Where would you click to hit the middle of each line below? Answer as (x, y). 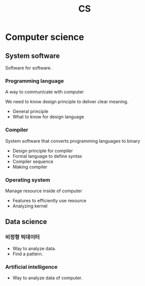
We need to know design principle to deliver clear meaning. (67, 102)
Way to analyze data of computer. (48, 277)
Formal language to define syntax (47, 156)
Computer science (45, 37)
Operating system (28, 180)
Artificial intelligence (31, 267)
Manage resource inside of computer (44, 191)
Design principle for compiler (43, 151)
